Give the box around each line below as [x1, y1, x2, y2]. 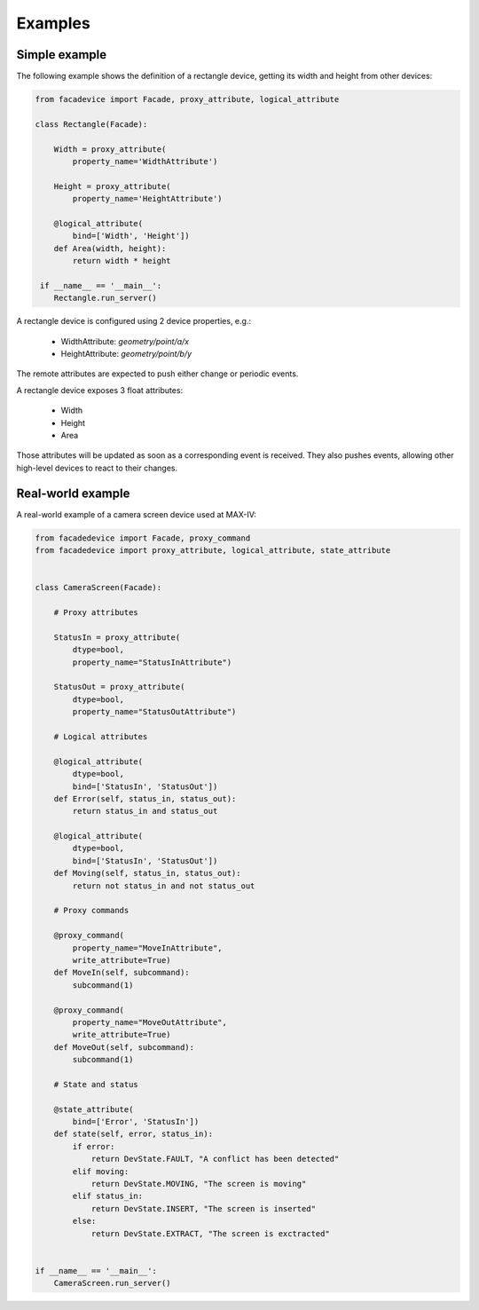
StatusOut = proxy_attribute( [53, 682, 185, 692]
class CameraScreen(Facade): [35, 582, 162, 593]
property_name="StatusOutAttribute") [72, 706, 237, 717]
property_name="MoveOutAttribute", [72, 1017, 228, 1027]
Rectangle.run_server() [53, 293, 157, 304]
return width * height [72, 256, 172, 266]
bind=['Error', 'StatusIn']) [72, 1117, 200, 1127]
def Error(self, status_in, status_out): [53, 793, 237, 803]
